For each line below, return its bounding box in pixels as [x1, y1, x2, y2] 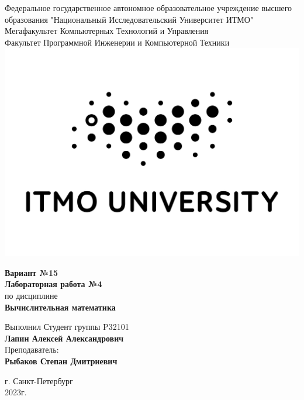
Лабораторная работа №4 [5, 278, 102, 290]
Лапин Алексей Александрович [5, 332, 124, 344]
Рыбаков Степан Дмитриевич [5, 354, 118, 367]
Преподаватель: [5, 343, 59, 356]
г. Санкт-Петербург [5, 374, 73, 387]
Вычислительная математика [5, 301, 116, 313]
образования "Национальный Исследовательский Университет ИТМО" [5, 13, 254, 25]
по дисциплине [5, 289, 58, 301]
